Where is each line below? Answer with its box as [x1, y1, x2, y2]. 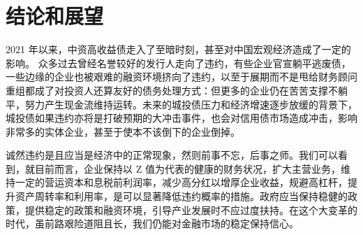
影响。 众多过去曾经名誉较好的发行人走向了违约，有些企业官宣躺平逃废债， [6, 55, 351, 70]
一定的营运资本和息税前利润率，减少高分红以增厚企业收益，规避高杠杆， [15, 175, 348, 190]
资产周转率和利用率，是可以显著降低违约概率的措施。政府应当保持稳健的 [15, 189, 348, 204]
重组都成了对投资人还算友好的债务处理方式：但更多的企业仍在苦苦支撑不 [6, 83, 338, 97]
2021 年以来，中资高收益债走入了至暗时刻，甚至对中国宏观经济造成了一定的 [6, 42, 351, 57]
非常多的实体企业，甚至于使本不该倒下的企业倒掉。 [6, 124, 240, 138]
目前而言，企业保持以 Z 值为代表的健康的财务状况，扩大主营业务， [34, 161, 341, 176]
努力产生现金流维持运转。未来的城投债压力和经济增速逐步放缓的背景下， [24, 97, 357, 111]
